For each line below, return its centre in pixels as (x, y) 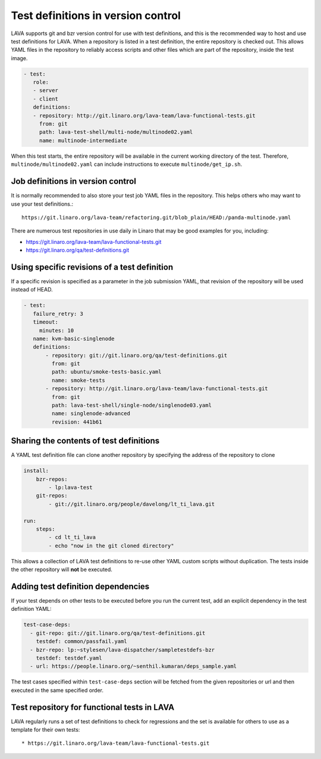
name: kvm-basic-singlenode (74, 338)
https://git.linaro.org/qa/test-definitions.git (78, 250)
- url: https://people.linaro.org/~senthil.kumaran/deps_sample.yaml (133, 667)
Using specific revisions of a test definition (92, 267)
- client (46, 99)
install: (36, 471)
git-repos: (52, 496)
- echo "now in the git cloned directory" (111, 545)
